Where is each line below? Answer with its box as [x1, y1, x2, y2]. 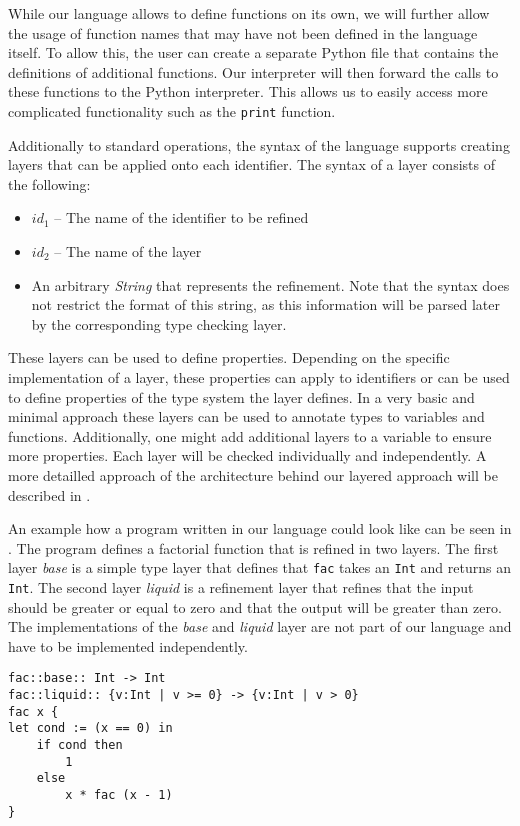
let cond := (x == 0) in [8, 721, 173, 736]
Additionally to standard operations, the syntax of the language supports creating [8, 134, 510, 155]
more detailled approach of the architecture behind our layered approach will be [8, 464, 498, 485]
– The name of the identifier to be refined [54, 207, 309, 228]
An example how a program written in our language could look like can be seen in [8, 518, 512, 539]
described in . [8, 484, 91, 505]
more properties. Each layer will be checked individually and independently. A [8, 445, 487, 466]
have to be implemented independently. [8, 635, 248, 656]
